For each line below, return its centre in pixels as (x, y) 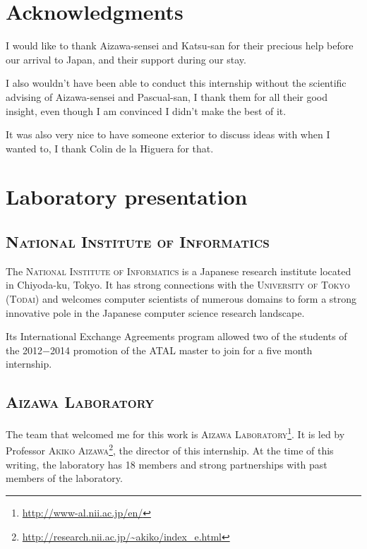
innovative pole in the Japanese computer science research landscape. (155, 312)
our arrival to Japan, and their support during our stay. (126, 59)
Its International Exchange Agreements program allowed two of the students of (176, 336)
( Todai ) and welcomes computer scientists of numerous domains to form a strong (181, 299)
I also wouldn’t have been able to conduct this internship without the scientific (176, 83)
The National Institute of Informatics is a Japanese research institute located (179, 271)
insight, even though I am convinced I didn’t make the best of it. (146, 110)
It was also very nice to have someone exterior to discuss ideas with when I (168, 134)
